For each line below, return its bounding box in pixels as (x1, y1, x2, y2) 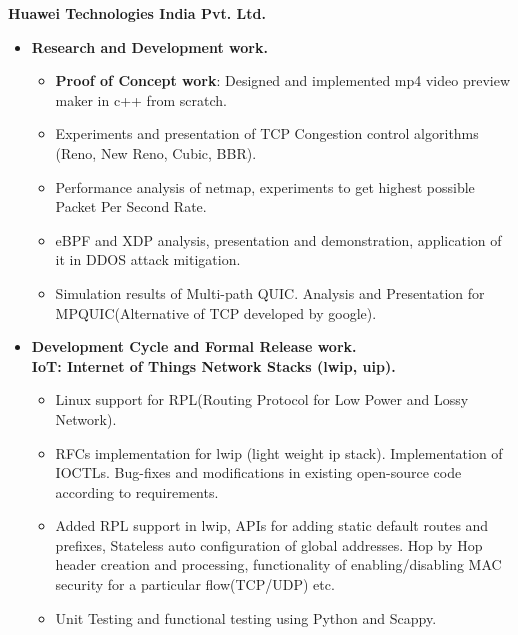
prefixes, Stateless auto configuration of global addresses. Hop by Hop (55, 534, 483, 555)
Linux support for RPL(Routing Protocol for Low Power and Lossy (55, 389, 469, 410)
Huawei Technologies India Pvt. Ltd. (8, 3, 266, 23)
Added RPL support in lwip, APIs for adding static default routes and (55, 515, 489, 536)
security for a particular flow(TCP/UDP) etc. (55, 574, 335, 595)
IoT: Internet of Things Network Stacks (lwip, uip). (31, 355, 396, 376)
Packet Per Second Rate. (55, 196, 207, 217)
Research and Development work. (31, 36, 268, 57)
